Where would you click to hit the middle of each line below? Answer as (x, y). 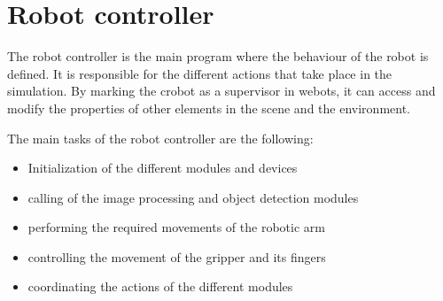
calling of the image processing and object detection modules (193, 197)
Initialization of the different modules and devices (163, 168)
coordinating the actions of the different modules (160, 286)
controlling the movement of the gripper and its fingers (177, 256)
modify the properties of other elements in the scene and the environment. (209, 108)
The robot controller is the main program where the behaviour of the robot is (218, 56)
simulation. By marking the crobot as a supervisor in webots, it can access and (221, 91)
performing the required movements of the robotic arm (176, 227)
